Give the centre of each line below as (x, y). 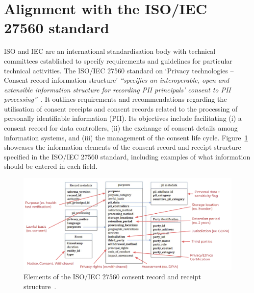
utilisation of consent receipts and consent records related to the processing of (121, 108)
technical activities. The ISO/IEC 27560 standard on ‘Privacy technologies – (119, 70)
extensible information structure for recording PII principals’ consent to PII (117, 89)
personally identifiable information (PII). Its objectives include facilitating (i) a (123, 118)
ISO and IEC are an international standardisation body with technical (110, 51)
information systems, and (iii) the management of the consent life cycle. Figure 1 (126, 137)
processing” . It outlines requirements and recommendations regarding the (115, 99)
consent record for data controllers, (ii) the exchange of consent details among (121, 128)
